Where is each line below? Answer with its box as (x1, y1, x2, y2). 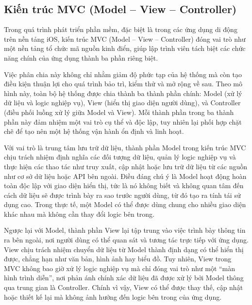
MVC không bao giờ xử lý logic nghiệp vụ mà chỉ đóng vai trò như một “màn (4, 263, 235, 273)
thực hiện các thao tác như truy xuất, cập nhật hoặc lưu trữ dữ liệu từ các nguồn (4, 161, 248, 171)
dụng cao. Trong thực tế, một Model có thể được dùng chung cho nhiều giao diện (4, 199, 246, 209)
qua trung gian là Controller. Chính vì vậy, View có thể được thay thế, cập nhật (4, 282, 243, 292)
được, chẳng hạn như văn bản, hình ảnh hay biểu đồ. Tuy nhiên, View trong (4, 254, 232, 264)
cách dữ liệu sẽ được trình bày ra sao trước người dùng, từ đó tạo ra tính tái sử (4, 190, 241, 200)
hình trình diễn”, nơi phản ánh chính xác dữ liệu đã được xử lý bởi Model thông (4, 273, 244, 283)
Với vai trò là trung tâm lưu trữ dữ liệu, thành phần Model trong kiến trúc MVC (4, 142, 246, 152)
